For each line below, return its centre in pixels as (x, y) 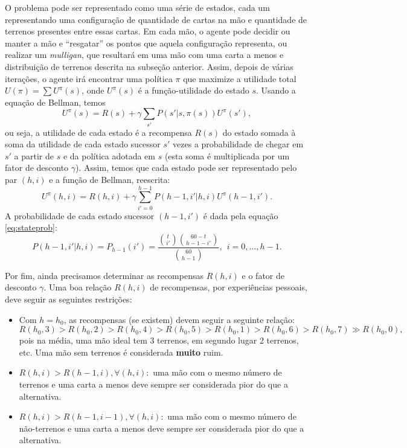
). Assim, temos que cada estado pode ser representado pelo (186, 168)
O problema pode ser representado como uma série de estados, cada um (137, 7)
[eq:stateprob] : (31, 227)
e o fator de (263, 275)
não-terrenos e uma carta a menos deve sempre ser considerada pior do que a (162, 428)
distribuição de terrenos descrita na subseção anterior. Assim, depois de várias (149, 66)
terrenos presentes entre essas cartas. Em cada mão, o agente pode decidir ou (148, 31)
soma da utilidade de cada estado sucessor (83, 144)
